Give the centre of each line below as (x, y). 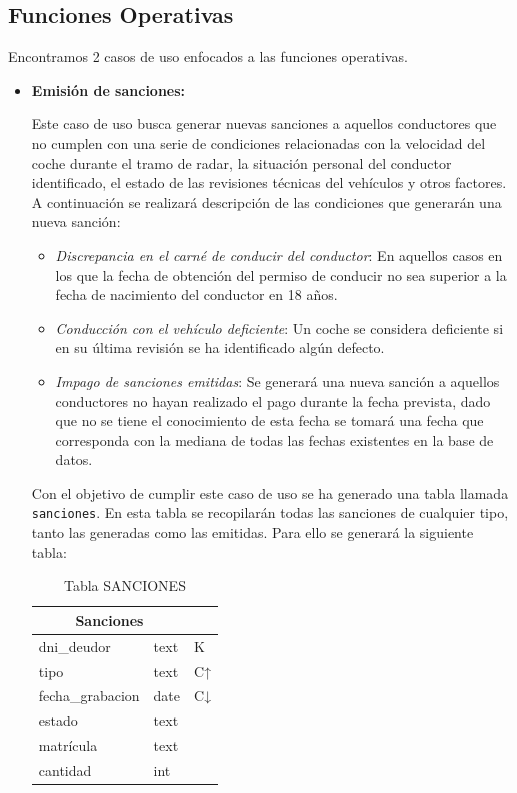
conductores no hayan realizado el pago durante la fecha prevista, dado (273, 400)
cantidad (65, 769)
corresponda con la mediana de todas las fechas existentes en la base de (274, 439)
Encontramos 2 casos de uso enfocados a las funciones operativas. (208, 56)
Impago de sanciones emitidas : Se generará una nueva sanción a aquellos (277, 380)
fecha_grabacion (89, 695)
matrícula (68, 745)
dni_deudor (74, 645)
